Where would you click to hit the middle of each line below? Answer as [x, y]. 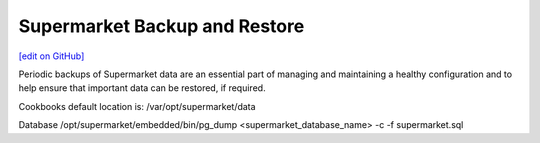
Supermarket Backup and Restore [161, 26]
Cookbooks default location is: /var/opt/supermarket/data [137, 106]
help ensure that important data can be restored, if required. [142, 88]
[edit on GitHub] [51, 56]
